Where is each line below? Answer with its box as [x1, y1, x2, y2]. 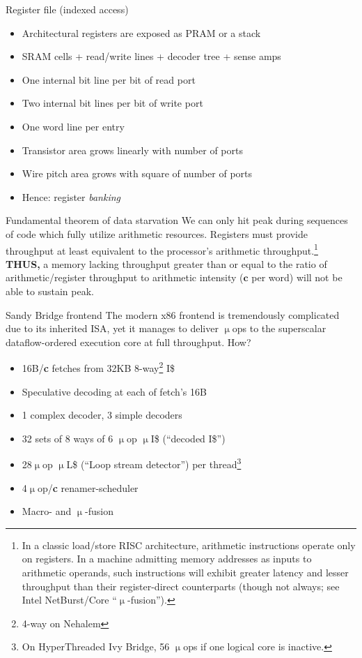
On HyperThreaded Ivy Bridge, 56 [22, 639, 170, 654]
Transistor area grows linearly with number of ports [22, 142, 243, 157]
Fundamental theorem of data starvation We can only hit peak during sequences [6, 213, 348, 227]
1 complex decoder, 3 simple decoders [22, 407, 182, 422]
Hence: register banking [22, 189, 121, 204]
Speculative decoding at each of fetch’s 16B [22, 384, 207, 398]
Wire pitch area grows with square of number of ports [22, 166, 253, 181]
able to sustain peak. [6, 283, 94, 298]
